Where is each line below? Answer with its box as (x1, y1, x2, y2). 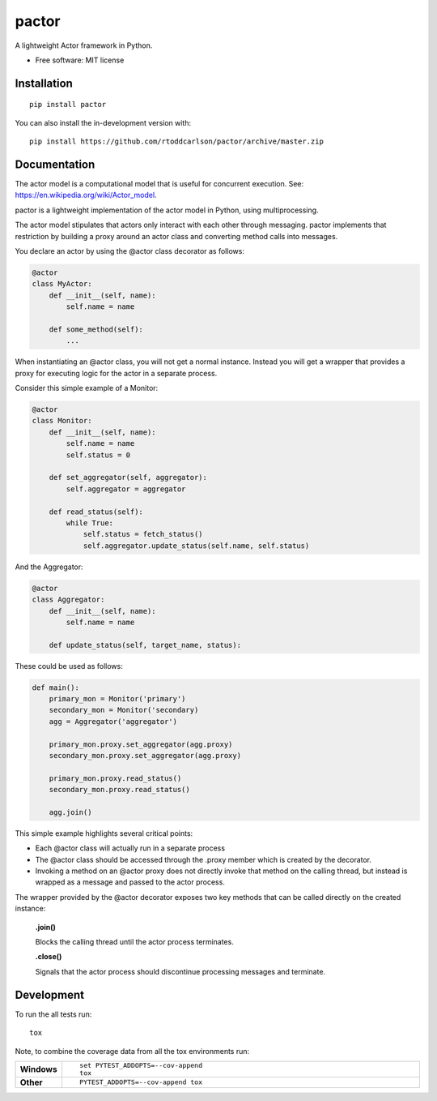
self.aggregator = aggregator (66, 484, 186, 494)
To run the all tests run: (15, 1009, 92, 1019)
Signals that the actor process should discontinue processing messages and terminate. (35, 966, 326, 976)
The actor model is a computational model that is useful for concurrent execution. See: (15, 179, 304, 189)
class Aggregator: (32, 595, 105, 604)
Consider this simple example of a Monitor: (15, 383, 159, 393)
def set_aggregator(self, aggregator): (49, 473, 208, 482)
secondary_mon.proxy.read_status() (49, 785, 190, 795)
